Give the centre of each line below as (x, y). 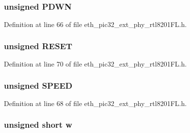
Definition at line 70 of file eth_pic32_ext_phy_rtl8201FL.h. (95, 64)
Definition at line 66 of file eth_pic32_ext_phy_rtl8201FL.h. (95, 24)
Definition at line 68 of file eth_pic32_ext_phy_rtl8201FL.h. (95, 103)
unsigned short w (38, 125)
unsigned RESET (38, 46)
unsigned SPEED (38, 85)
